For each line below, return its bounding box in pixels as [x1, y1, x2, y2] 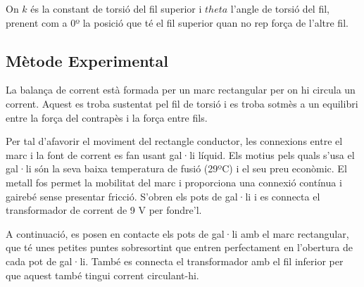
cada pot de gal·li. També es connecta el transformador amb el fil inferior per [6, 253, 344, 268]
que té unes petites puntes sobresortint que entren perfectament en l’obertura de [6, 240, 353, 255]
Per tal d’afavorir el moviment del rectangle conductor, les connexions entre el [6, 134, 343, 148]
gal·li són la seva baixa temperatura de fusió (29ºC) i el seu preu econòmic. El [6, 161, 347, 176]
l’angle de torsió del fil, [230, 1, 330, 15]
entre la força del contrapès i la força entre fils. [6, 110, 208, 125]
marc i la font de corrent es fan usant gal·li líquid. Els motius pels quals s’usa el [6, 147, 355, 162]
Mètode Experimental [6, 49, 168, 71]
